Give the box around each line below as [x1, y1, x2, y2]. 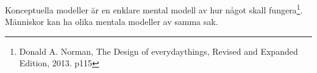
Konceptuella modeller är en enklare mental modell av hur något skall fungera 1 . [5, 2, 303, 16]
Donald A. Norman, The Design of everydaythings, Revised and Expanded [19, 44, 298, 57]
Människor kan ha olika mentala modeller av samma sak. [5, 15, 218, 28]
